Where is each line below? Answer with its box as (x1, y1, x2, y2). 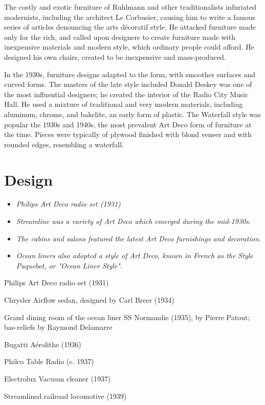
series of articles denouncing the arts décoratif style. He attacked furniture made (4, 21, 256, 32)
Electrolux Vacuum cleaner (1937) (4, 373, 111, 384)
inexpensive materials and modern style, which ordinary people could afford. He (4, 41, 254, 52)
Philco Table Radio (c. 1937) (4, 356, 94, 367)
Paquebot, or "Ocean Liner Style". (16, 260, 123, 271)
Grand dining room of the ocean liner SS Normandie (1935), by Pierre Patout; (4, 311, 250, 322)
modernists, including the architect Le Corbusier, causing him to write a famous (4, 11, 256, 22)
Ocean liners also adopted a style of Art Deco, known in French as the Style (16, 250, 253, 261)
